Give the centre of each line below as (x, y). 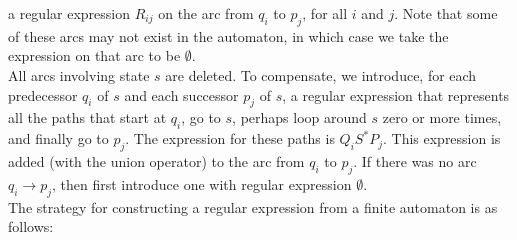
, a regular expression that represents (396, 94)
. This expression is (441, 138)
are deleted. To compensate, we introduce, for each (321, 74)
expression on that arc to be (94, 55)
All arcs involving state (79, 74)
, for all (325, 13)
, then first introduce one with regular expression (202, 183)
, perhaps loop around (299, 117)
